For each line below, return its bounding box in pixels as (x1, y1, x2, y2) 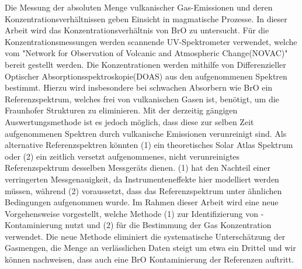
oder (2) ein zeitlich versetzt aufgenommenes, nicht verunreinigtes (5, 150, 240, 162)
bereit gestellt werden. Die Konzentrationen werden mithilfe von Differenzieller (5, 58, 286, 70)
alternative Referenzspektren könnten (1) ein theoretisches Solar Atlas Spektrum (5, 139, 293, 151)
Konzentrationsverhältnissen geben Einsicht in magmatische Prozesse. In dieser (5, 12, 287, 25)
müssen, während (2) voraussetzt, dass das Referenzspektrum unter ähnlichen (5, 184, 282, 196)
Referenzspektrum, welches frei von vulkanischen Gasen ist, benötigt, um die (5, 92, 279, 105)
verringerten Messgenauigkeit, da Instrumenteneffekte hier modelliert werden (5, 173, 279, 185)
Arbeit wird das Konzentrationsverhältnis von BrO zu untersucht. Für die (5, 24, 269, 36)
